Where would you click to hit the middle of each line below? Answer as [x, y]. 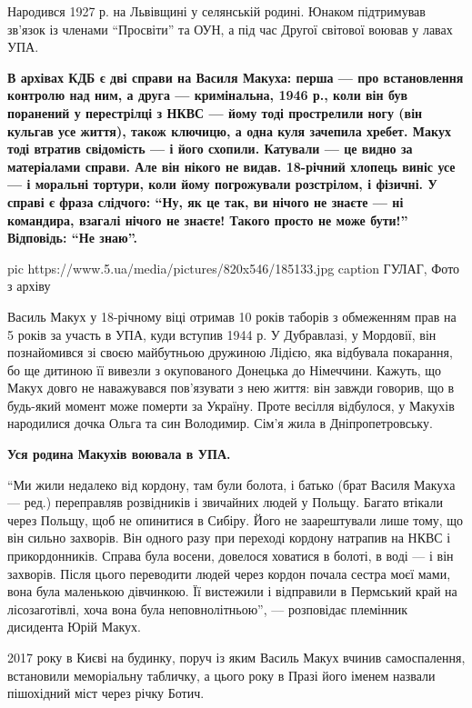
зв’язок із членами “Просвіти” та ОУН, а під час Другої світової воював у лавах [230, 29]
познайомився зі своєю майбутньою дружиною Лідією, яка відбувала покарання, [230, 352]
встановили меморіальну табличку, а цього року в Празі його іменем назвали [221, 675]
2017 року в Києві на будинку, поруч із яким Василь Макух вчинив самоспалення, [236, 657]
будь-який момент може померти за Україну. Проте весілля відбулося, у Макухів [231, 405]
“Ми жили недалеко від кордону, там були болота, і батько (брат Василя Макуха [231, 484]
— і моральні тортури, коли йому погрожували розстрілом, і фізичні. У [222, 184]
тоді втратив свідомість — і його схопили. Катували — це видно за [210, 149]
